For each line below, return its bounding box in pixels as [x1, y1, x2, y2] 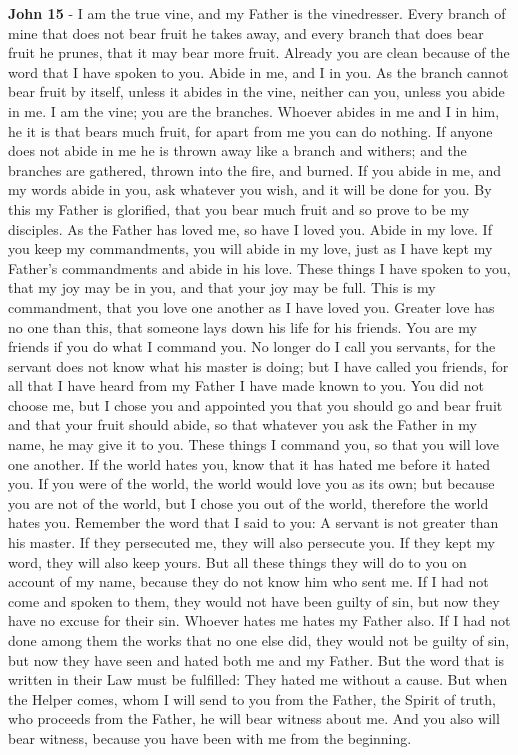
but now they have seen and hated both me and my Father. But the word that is [8, 649, 505, 670]
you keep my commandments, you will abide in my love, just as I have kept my [8, 238, 493, 259]
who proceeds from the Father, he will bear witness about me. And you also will [8, 708, 500, 729]
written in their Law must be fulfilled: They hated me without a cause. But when [8, 669, 508, 690]
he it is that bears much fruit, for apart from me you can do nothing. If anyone [8, 120, 493, 141]
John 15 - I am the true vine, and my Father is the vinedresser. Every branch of [8, 3, 506, 23]
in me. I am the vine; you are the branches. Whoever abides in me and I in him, [8, 100, 500, 121]
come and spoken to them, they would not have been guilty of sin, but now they [8, 590, 500, 611]
